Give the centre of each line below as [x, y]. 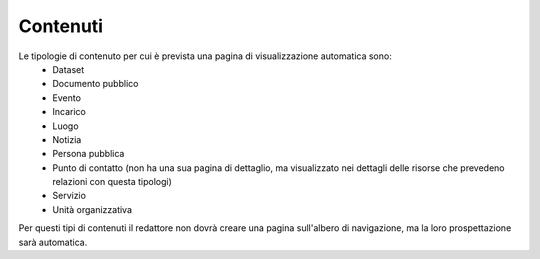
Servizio [69, 196]
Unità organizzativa [92, 209]
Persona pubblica [88, 154]
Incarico [69, 112]
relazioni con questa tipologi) [112, 182]
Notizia [67, 139]
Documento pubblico [95, 84]
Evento [67, 97]
